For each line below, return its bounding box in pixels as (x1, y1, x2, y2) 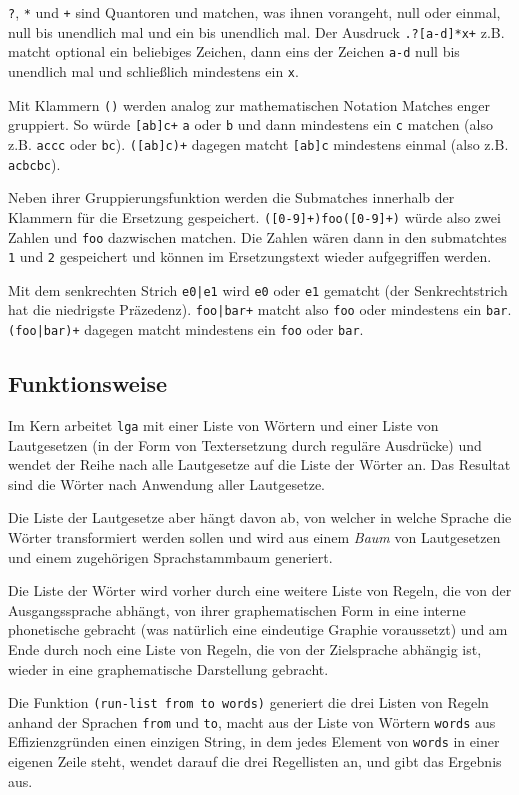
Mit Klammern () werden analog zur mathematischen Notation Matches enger (8, 94, 491, 115)
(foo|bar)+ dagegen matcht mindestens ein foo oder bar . (8, 319, 364, 340)
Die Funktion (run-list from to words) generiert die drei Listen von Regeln (8, 692, 489, 713)
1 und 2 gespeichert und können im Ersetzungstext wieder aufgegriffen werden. (8, 246, 492, 267)
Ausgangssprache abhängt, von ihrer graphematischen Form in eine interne (8, 599, 466, 620)
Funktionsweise (8, 368, 168, 399)
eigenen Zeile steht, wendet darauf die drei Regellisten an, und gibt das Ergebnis (8, 751, 502, 772)
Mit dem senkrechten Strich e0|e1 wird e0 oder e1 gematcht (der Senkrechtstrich (8, 279, 508, 300)
